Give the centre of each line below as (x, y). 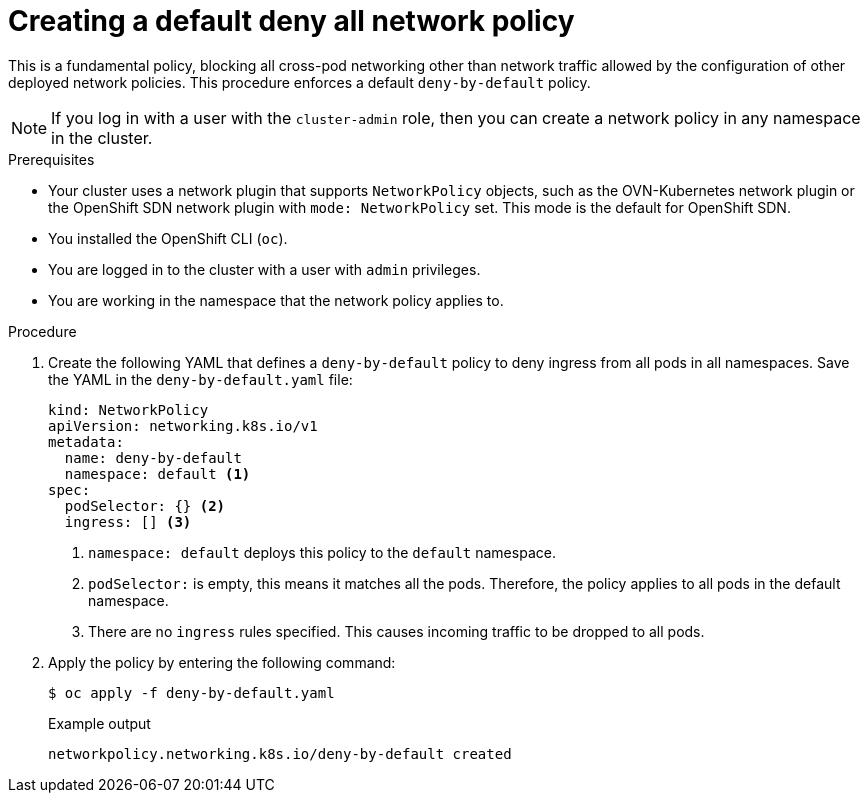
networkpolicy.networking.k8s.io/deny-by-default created (280, 753)
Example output (99, 723)
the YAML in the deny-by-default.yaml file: (200, 379)
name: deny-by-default (153, 457)
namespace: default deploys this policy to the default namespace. (322, 552)
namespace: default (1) (157, 473)
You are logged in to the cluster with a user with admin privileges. (264, 269)
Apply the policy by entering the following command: (222, 662)
